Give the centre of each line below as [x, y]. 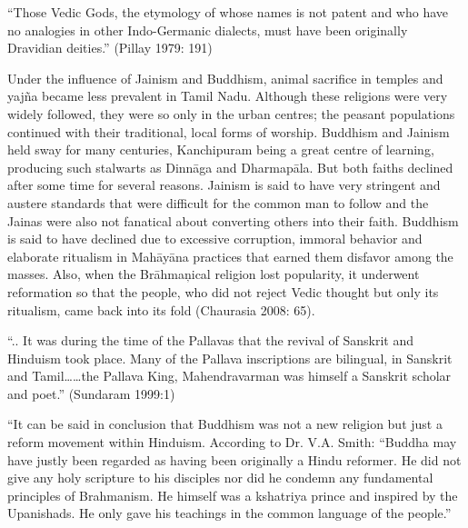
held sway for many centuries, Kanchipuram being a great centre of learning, [221, 149]
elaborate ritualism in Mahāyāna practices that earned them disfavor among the [230, 256]
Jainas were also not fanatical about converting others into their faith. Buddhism [233, 220]
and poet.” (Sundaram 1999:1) [91, 393]
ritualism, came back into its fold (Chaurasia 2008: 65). [161, 309]
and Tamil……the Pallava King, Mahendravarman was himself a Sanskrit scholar [229, 376]
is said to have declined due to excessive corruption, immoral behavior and [215, 239]
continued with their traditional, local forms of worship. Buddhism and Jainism [229, 131]
